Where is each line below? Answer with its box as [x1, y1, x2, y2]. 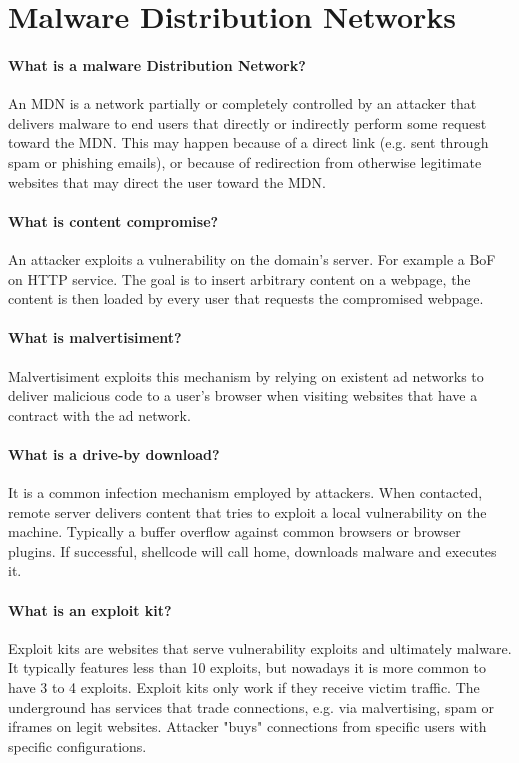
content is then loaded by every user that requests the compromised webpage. [8, 288, 484, 309]
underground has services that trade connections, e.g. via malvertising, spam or [8, 696, 495, 717]
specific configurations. [8, 735, 147, 756]
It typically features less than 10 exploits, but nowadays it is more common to [8, 657, 487, 678]
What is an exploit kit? [8, 599, 172, 620]
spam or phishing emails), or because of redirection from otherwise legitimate [8, 151, 482, 172]
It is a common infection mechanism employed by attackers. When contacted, [8, 482, 483, 503]
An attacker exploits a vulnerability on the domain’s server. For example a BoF [8, 248, 496, 269]
